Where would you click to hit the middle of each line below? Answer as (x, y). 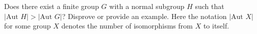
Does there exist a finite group (52, 6)
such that (210, 6)
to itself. (216, 26)
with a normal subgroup (147, 6)
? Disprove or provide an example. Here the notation (144, 16)
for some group (28, 26)
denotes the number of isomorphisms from (127, 26)
